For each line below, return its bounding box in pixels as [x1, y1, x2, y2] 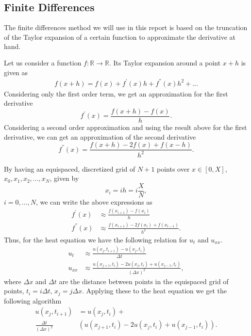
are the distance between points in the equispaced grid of [59, 276, 229, 286]
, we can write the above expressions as [35, 196, 152, 207]
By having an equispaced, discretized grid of [4, 163, 135, 174]
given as [4, 67, 28, 77]
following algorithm [4, 295, 62, 305]
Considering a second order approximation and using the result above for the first [4, 122, 247, 132]
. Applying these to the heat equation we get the [82, 286, 227, 296]
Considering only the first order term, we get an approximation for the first [4, 88, 228, 98]
